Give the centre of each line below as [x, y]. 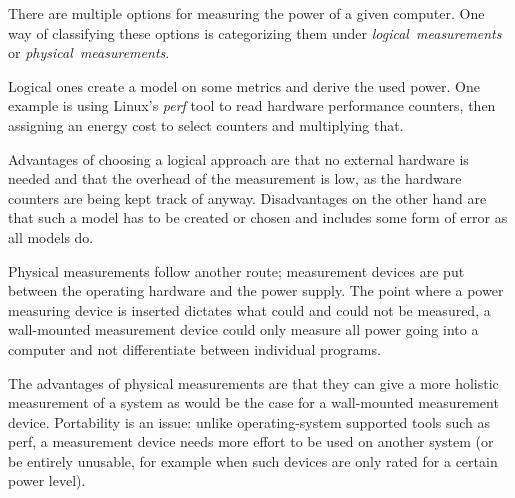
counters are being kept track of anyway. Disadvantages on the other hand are [247, 197]
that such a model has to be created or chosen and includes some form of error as [258, 217]
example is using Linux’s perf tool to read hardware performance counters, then [252, 105]
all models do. [51, 236]
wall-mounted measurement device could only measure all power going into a [243, 329]
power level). [47, 480]
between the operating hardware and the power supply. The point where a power [256, 290]
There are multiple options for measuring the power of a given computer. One [246, 13]
